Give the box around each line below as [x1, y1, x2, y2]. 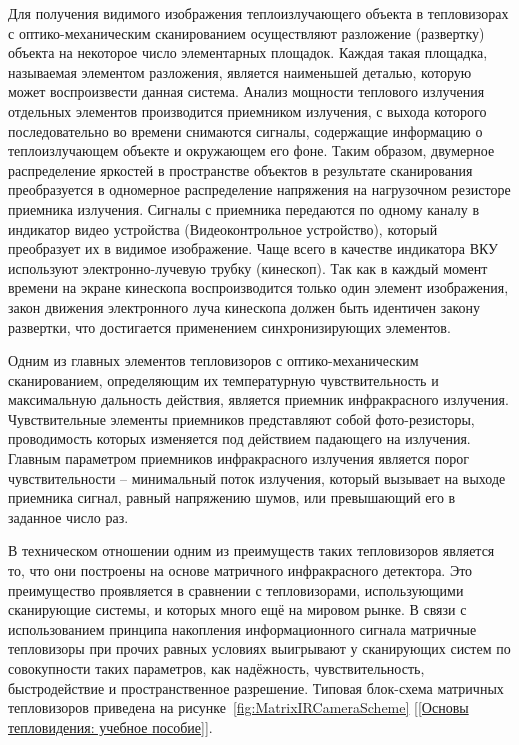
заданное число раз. [8, 506, 129, 527]
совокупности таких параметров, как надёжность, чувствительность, [8, 658, 425, 678]
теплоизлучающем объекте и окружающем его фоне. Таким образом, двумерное [8, 140, 495, 161]
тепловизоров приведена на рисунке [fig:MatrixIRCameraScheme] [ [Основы [8, 697, 469, 718]
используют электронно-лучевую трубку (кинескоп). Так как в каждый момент [8, 257, 488, 278]
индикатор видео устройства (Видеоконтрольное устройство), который [8, 218, 438, 239]
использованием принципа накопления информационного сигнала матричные [8, 618, 477, 639]
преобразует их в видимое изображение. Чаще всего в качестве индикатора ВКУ [8, 238, 499, 259]
